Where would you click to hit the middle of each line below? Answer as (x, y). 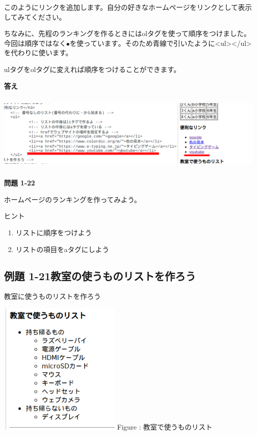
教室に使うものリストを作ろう (52, 296)
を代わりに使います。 (38, 53)
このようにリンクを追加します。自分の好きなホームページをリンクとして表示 (128, 7)
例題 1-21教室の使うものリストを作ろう (100, 275)
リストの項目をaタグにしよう (62, 249)
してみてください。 (35, 17)
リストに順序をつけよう (54, 232)
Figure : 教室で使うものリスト (165, 426)
